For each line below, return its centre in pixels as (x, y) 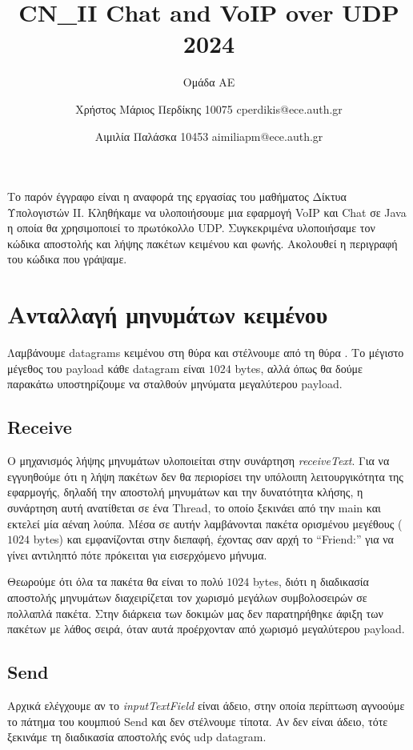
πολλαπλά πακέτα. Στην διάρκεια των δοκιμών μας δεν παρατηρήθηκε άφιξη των (195, 613)
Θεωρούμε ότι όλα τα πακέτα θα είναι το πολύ (115, 582)
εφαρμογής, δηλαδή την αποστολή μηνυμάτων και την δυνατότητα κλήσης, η (185, 492)
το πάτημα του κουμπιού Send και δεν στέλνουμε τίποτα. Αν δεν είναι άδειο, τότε (198, 721)
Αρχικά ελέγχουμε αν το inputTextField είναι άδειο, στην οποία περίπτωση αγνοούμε (206, 705)
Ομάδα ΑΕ (209, 82)
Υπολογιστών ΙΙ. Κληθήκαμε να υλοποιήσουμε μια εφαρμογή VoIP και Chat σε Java (207, 212)
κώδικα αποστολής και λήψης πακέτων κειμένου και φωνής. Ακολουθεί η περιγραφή (202, 243)
